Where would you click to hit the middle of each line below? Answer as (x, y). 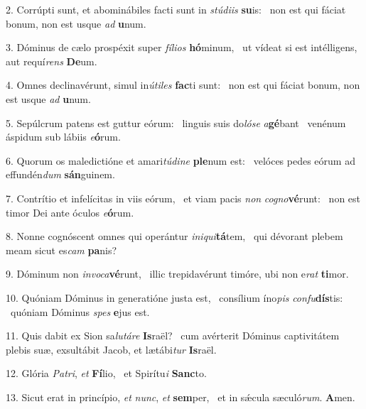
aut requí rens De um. (52, 61)
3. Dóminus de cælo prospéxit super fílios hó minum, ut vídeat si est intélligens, (182, 47)
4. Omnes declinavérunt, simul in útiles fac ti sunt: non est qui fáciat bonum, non (183, 85)
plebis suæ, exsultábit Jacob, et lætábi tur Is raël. (111, 349)
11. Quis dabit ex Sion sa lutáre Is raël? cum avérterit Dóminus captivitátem (173, 336)
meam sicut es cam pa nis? (61, 250)
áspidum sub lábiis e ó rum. (63, 137)
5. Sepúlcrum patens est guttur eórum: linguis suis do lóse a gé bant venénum (176, 122)
